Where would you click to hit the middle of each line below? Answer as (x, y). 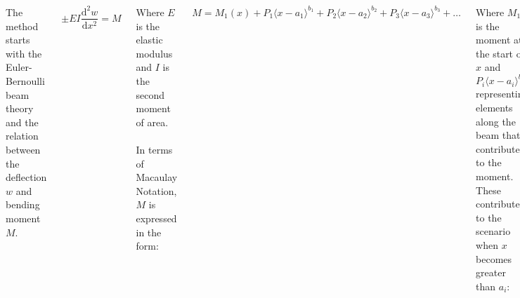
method (22, 26)
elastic (149, 40)
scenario (493, 231)
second (150, 94)
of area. (152, 122)
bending (23, 204)
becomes (494, 258)
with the (24, 53)
